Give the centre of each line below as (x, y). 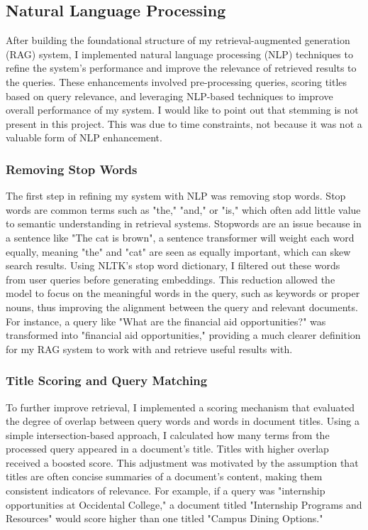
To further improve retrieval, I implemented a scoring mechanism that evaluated (180, 407)
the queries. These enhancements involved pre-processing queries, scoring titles (177, 81)
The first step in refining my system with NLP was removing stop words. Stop (176, 196)
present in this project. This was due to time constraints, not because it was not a (184, 123)
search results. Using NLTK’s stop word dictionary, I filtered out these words (173, 265)
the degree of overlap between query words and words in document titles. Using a (183, 421)
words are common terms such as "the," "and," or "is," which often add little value (183, 209)
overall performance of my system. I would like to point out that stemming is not (182, 110)
